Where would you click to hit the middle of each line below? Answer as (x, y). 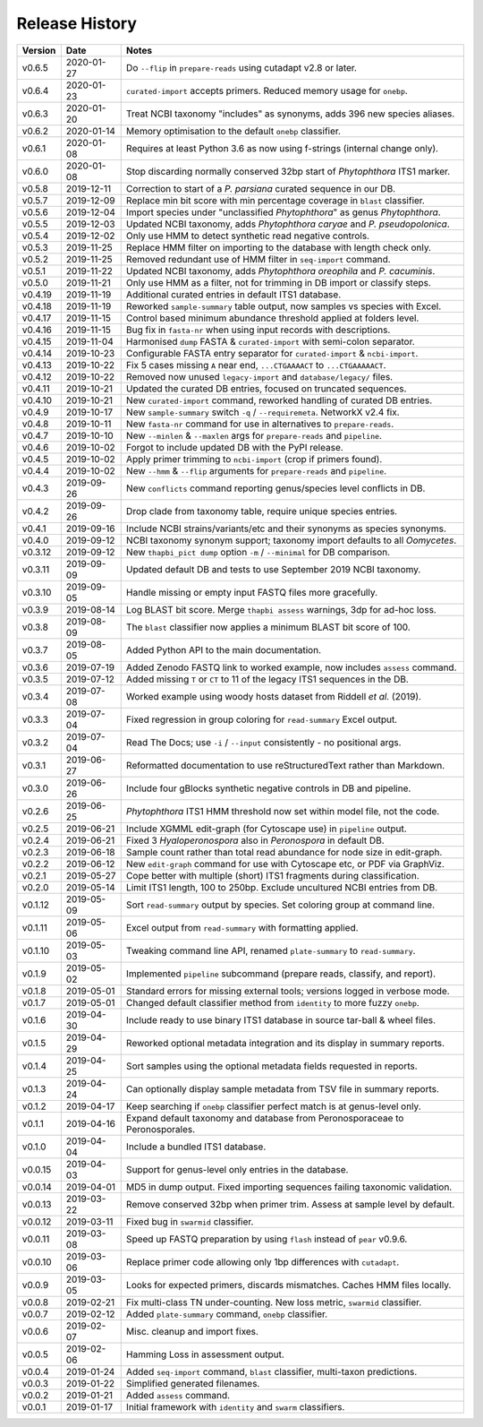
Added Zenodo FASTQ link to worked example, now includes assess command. (291, 667)
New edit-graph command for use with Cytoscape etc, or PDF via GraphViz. (285, 864)
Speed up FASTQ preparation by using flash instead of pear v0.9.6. (267, 1239)
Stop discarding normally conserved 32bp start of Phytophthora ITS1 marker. (288, 171)
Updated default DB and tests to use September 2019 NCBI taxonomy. (273, 569)
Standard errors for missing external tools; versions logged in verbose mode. (288, 991)
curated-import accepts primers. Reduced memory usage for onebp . (267, 90)
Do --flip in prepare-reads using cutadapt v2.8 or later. (241, 67)
